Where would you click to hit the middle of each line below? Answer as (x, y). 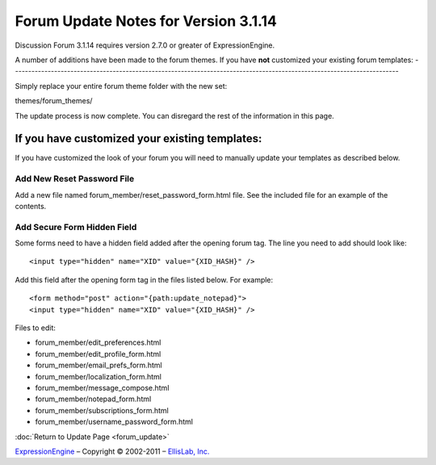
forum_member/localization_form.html (98, 376)
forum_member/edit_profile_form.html (98, 354)
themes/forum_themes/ (54, 101)
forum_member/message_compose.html (102, 387)
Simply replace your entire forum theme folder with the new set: (121, 86)
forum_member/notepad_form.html (93, 399)
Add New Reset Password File (75, 179)
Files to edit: (36, 328)
